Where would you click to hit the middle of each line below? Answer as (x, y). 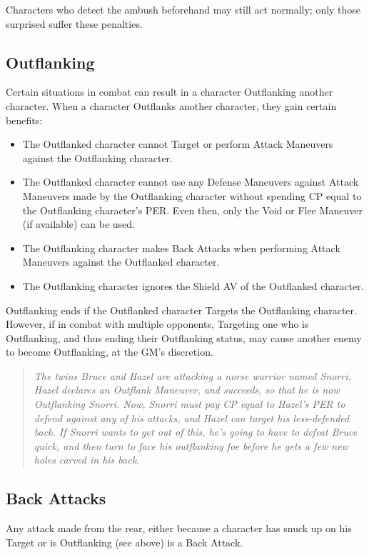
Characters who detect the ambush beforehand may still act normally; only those (183, 9)
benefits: (24, 120)
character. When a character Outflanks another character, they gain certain (171, 105)
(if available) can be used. (79, 224)
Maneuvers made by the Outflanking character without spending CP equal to (192, 195)
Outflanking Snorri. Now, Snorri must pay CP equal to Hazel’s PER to (189, 404)
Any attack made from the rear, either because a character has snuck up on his (179, 528)
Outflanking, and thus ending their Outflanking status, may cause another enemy (184, 337)
